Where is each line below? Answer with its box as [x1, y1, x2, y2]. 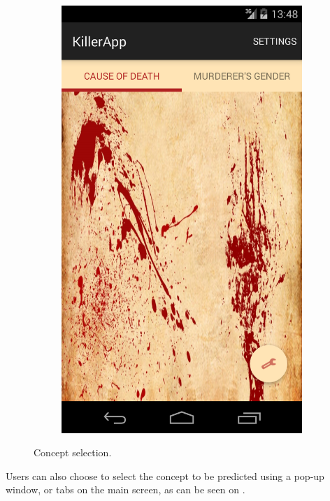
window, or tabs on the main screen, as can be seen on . [6, 482, 245, 497]
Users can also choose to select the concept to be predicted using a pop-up [6, 468, 324, 483]
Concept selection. [34, 445, 112, 460]
